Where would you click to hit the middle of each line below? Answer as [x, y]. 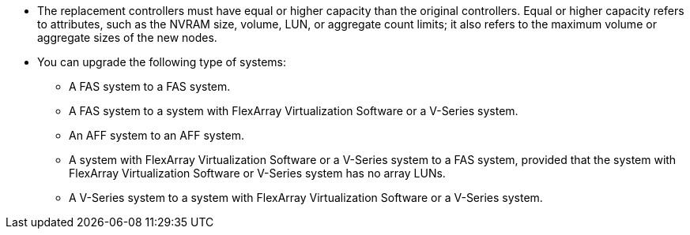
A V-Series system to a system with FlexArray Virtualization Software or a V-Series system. [306, 198]
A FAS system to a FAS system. [150, 86]
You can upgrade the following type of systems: [162, 62]
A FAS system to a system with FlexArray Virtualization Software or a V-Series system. [294, 111]
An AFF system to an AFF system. [156, 135]
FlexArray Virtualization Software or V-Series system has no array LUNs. [257, 173]
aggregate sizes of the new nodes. [127, 37]
